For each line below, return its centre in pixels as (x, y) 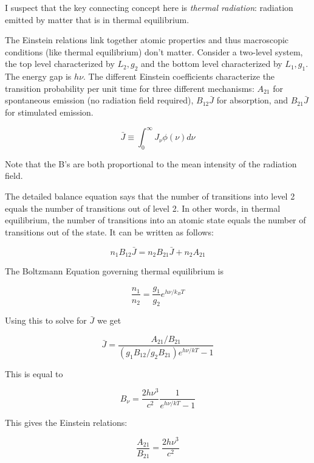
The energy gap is (38, 76)
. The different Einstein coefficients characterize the (179, 76)
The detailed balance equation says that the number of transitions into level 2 (150, 196)
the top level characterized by (60, 64)
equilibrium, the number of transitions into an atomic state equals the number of (155, 220)
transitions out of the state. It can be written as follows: (109, 231)
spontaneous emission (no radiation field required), (99, 100)
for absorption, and (252, 100)
